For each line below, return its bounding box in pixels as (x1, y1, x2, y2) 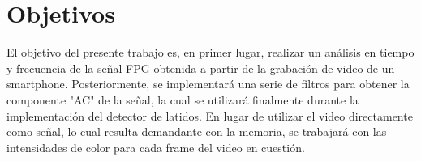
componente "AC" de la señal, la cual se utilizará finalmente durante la (6, 91, 359, 108)
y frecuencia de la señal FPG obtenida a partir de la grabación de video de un (6, 59, 395, 76)
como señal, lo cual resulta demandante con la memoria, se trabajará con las (6, 123, 387, 140)
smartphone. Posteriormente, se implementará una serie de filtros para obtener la (6, 75, 410, 92)
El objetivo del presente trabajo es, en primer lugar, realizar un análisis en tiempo (6, 44, 415, 61)
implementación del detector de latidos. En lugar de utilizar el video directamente (6, 107, 413, 124)
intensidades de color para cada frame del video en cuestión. (6, 138, 305, 155)
